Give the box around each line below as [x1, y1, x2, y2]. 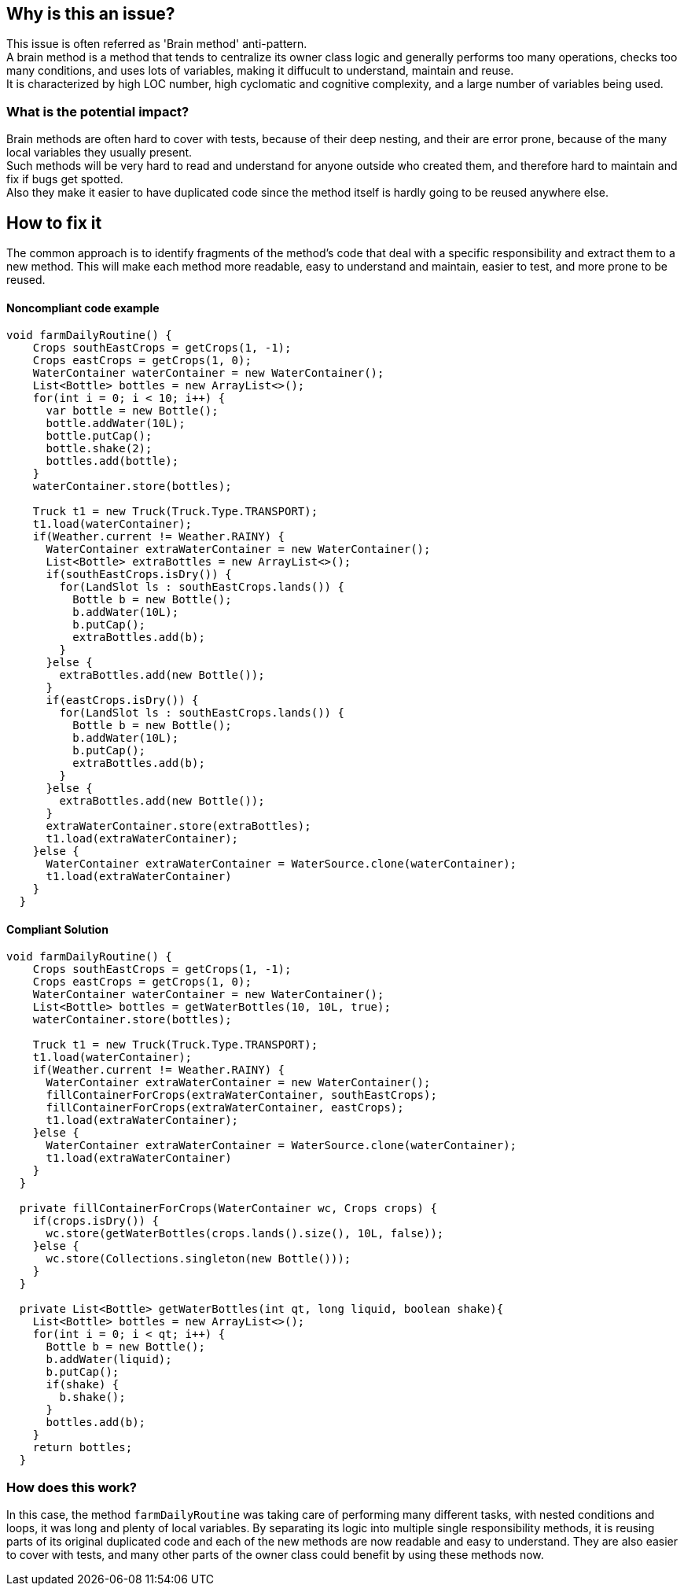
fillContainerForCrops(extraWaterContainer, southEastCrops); [46, 1089, 437, 1102]
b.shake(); [59, 1391, 126, 1404]
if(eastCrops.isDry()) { [46, 694, 199, 707]
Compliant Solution [6, 922, 108, 936]
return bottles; [32, 1441, 133, 1454]
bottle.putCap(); [46, 429, 153, 443]
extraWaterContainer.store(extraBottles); [46, 820, 311, 833]
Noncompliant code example [6, 300, 160, 315]
